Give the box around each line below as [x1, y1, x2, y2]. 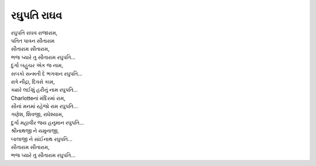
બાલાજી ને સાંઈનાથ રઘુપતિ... [11, 135, 73, 143]
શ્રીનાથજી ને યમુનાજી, [11, 127, 59, 134]
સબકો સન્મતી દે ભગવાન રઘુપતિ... [11, 70, 83, 77]
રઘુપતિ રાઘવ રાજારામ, [11, 29, 58, 36]
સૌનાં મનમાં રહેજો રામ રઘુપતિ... [11, 103, 78, 110]
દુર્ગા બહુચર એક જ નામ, [11, 62, 64, 69]
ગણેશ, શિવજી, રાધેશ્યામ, [11, 111, 64, 118]
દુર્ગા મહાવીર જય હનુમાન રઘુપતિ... [11, 119, 84, 126]
